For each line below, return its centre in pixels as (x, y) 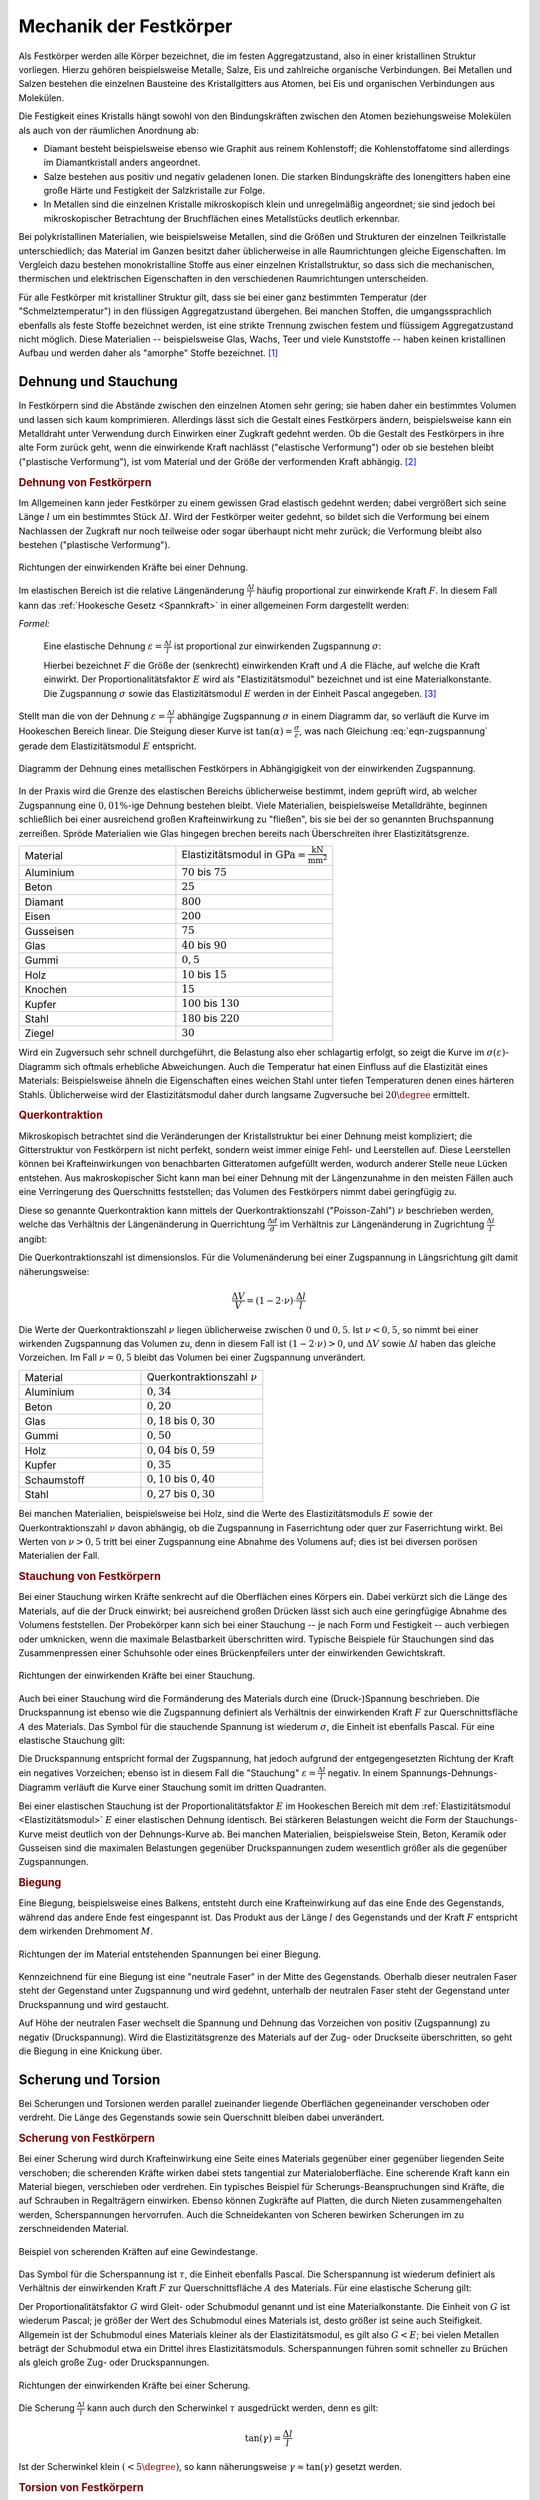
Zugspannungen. (53, 1862)
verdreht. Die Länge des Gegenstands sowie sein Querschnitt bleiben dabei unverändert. (201, 2117)
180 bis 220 (210, 1018)
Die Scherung (46, 2408)
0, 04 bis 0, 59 (180, 1450)
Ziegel (39, 1033)
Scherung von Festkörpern (86, 2138)
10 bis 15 (204, 974)
